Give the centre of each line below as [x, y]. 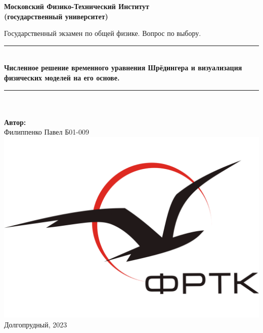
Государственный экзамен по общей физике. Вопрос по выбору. [103, 33]
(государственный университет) [56, 16]
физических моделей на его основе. [62, 77]
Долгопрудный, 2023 [36, 324]
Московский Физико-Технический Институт [77, 6]
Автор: [15, 122]
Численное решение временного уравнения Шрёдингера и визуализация [123, 68]
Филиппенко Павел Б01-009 [47, 132]
